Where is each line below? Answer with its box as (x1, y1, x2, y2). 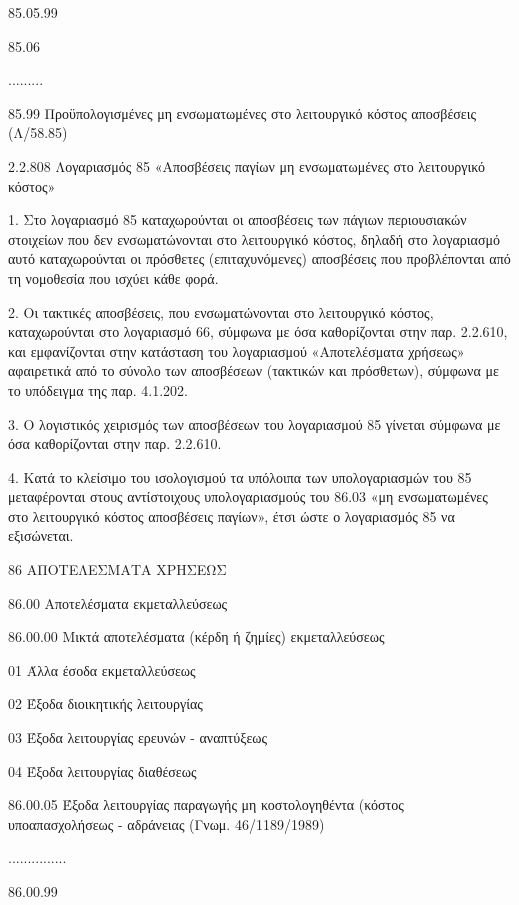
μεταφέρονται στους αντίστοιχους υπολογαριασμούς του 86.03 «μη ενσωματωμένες (8, 486, 488, 507)
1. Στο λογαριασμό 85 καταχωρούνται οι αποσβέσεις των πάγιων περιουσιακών (8, 209, 467, 230)
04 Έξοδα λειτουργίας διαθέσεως (8, 760, 197, 781)
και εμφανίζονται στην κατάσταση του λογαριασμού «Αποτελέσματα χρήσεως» (8, 340, 465, 361)
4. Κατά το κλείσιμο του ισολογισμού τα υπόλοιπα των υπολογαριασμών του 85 (8, 466, 472, 487)
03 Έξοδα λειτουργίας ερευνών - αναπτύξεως (8, 727, 268, 748)
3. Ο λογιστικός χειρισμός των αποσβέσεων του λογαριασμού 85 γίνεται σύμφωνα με (8, 413, 501, 434)
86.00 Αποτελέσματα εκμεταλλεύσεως (8, 592, 228, 613)
